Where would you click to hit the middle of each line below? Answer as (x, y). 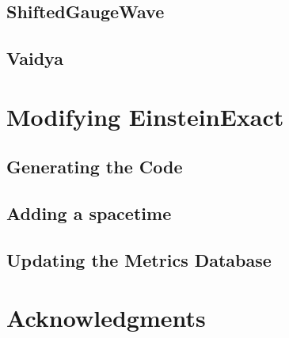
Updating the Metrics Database (139, 259)
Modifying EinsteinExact (145, 116)
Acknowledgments (106, 318)
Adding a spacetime (89, 213)
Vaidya (35, 58)
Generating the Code (95, 167)
